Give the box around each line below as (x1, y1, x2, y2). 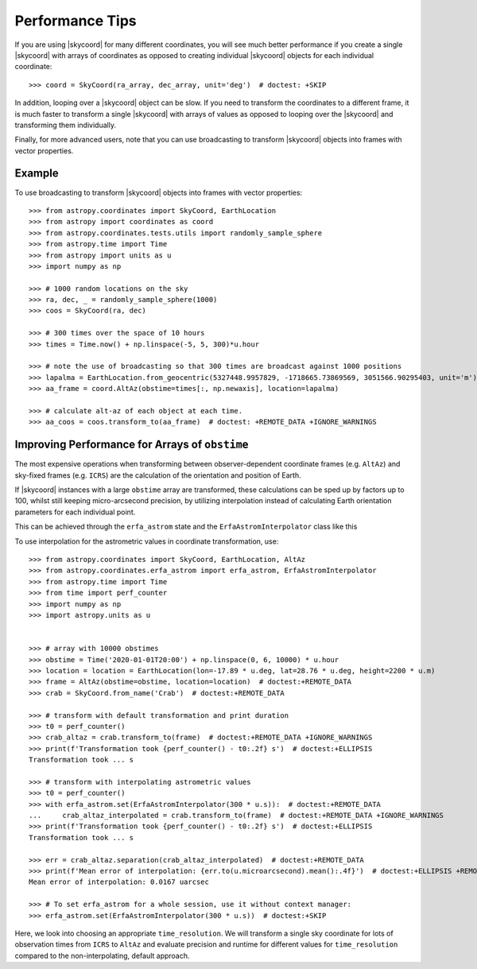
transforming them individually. (14, 120, 117, 130)
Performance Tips (14, 12, 137, 29)
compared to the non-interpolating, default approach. (14, 951, 190, 960)
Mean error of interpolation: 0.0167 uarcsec (29, 878, 210, 886)
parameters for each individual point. (14, 507, 136, 517)
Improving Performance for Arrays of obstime (14, 438, 249, 452)
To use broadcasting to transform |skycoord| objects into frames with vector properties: (14, 188, 303, 197)
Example (14, 167, 59, 180)
